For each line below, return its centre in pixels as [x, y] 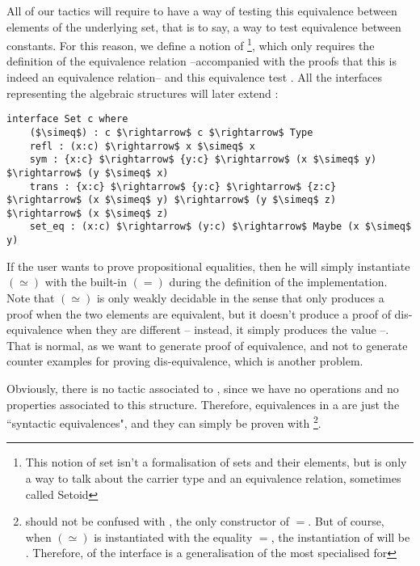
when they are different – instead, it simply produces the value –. [227, 329]
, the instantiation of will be [340, 536]
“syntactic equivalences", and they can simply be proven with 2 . [164, 422]
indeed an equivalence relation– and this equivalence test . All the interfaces [195, 77]
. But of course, [346, 521]
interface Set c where [67, 119]
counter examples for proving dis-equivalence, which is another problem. [185, 361]
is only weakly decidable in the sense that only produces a [240, 297]
